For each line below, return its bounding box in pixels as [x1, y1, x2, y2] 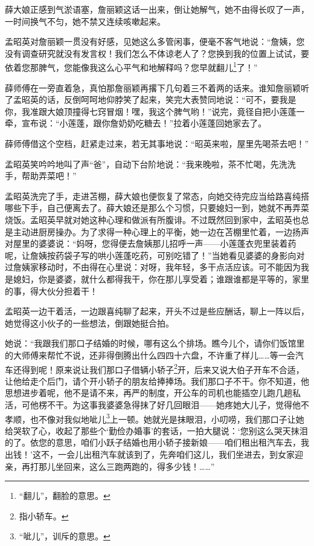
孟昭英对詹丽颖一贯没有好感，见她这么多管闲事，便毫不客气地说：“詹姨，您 [5, 35, 305, 48]
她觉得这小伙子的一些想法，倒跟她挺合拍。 [5, 316, 174, 329]
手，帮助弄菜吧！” [5, 169, 77, 182]
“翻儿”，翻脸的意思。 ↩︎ [19, 489, 111, 502]
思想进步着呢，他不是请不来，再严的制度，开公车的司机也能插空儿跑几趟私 [5, 386, 301, 399]
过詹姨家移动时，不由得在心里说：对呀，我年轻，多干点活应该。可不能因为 [5, 261, 301, 273]
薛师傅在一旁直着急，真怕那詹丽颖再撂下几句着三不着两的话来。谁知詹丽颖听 [5, 81, 309, 94]
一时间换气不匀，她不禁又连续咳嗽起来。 [5, 15, 165, 27]
